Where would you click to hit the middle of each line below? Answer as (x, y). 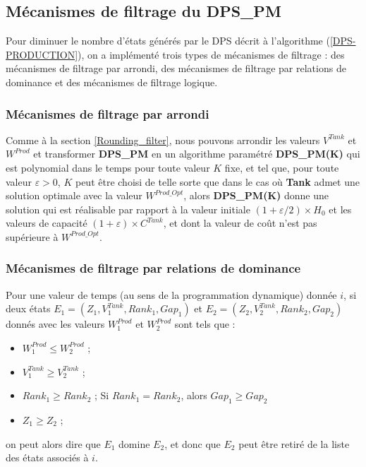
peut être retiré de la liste (294, 443)
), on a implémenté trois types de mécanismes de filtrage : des (211, 54)
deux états (28, 308)
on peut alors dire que (53, 443)
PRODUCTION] (42, 54)
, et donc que (193, 443)
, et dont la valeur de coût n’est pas (240, 223)
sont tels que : (205, 324)
